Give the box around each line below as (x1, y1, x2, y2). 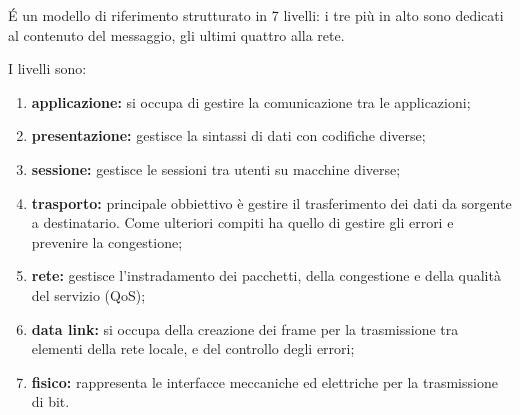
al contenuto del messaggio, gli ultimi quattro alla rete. (8, 24, 345, 45)
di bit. (31, 391, 70, 412)
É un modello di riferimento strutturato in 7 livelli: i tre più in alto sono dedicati (8, 5, 504, 25)
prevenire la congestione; (31, 231, 183, 252)
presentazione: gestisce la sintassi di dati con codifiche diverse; (31, 125, 426, 146)
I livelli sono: (8, 58, 87, 79)
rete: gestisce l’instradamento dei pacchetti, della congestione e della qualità (31, 265, 501, 286)
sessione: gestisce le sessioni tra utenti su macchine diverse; (31, 158, 401, 179)
